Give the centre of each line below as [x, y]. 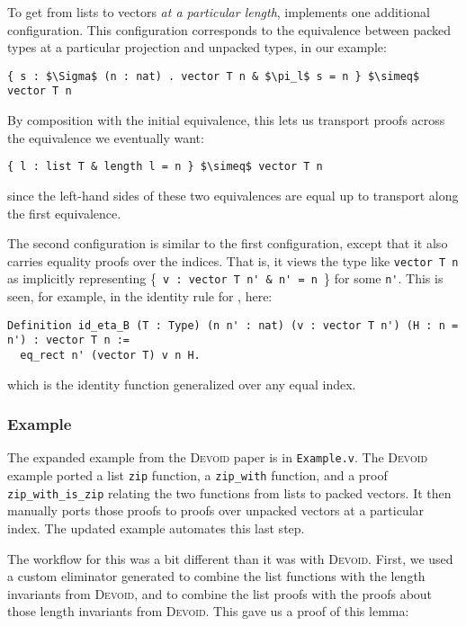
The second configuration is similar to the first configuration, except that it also [228, 243]
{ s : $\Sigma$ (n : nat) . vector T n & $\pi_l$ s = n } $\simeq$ [214, 76]
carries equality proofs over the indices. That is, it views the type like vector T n [233, 260]
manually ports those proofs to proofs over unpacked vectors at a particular [216, 510]
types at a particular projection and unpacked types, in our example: [197, 47]
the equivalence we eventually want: [106, 137]
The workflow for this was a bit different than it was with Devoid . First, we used [230, 558]
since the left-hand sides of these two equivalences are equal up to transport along [233, 195]
